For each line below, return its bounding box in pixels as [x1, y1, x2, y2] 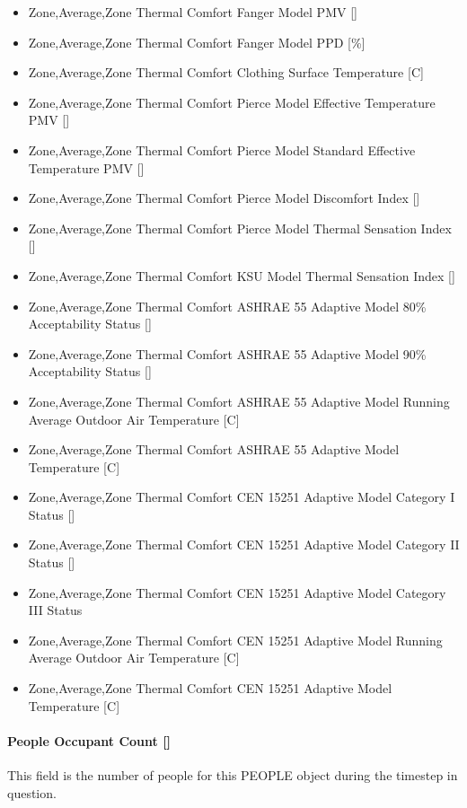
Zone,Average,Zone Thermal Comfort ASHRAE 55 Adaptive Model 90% [28, 344, 427, 363]
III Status [28, 601, 83, 619]
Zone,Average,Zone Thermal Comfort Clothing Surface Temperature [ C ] [28, 63, 424, 82]
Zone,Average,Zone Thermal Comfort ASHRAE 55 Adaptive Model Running [28, 391, 450, 410]
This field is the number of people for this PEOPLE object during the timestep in [7, 766, 458, 785]
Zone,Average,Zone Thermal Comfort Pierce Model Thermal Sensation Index [28, 218, 452, 237]
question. [7, 783, 57, 802]
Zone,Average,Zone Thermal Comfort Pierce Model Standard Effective [28, 140, 416, 159]
